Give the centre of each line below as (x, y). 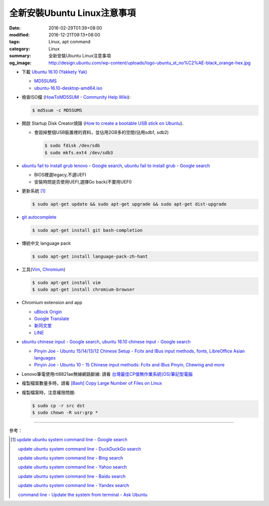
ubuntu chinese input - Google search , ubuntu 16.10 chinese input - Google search (106, 342)
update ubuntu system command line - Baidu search (72, 476)
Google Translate (52, 319)
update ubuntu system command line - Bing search (71, 458)
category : (20, 49)
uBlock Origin (48, 312)
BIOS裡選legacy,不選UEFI (60, 175)
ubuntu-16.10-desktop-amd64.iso (68, 88)
